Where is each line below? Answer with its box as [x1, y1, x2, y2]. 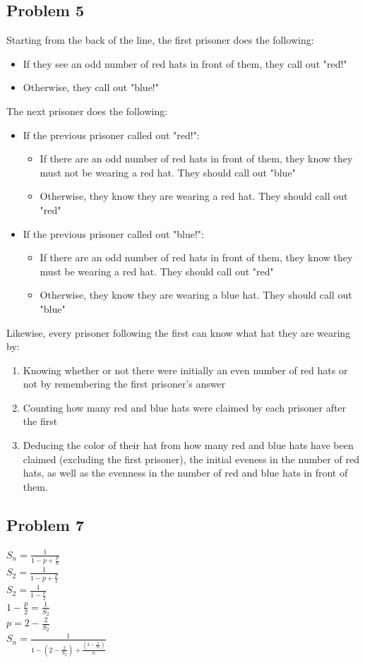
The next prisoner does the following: [6, 103, 168, 118]
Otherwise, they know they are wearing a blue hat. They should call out [40, 287, 352, 302]
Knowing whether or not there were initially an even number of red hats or [23, 362, 348, 377]
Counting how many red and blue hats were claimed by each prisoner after [23, 400, 347, 414]
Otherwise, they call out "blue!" [23, 80, 160, 95]
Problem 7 [6, 513, 84, 535]
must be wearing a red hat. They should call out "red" [40, 263, 274, 278]
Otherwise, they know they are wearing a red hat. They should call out [40, 189, 348, 203]
